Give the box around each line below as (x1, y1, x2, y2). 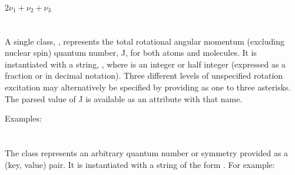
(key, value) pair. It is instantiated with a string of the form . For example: (5, 158, 275, 170)
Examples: (5, 112, 42, 124)
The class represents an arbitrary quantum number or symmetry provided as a (5, 146, 289, 159)
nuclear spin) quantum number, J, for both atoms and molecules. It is (5, 46, 257, 59)
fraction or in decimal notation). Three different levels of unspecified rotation (5, 69, 283, 82)
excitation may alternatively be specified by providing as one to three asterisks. (5, 81, 291, 93)
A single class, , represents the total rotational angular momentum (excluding (5, 35, 284, 47)
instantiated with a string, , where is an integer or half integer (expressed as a (5, 58, 286, 70)
